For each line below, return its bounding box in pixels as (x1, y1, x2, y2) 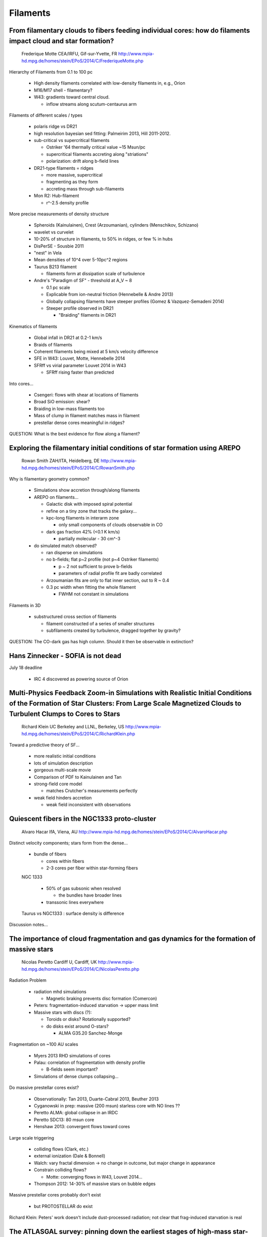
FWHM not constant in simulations (58, 591, 129, 597)
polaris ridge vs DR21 (34, 124, 77, 130)
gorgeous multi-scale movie (34, 767, 91, 773)
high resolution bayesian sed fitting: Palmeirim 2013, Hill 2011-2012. (34, 130, 171, 136)
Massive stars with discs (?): (34, 1009, 92, 1015)
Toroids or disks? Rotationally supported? (46, 1016, 131, 1022)
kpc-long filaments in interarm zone (46, 515, 119, 521)
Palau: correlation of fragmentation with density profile (34, 1059, 145, 1066)
